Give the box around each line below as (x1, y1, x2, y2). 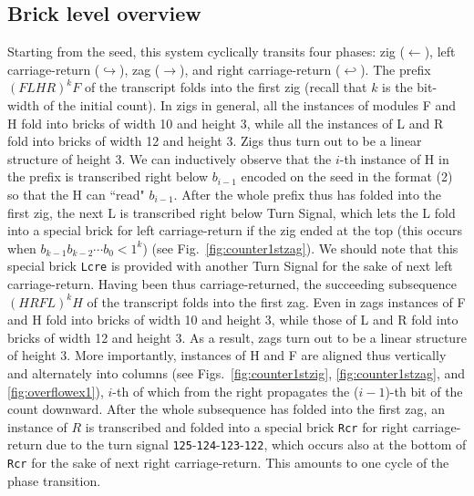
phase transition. (7, 470, 101, 490)
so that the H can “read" (7, 184, 145, 203)
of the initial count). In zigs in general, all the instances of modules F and (43, 95, 457, 114)
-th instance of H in (339, 149, 449, 168)
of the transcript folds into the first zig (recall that (84, 77, 367, 97)
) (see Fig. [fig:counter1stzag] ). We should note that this (142, 238, 459, 257)
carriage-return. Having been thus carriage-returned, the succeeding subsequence (7, 274, 457, 293)
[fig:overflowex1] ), (7, 381, 104, 400)
